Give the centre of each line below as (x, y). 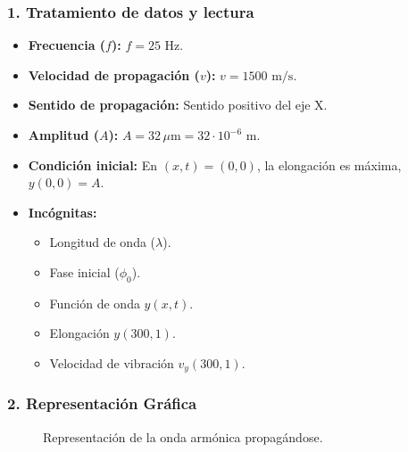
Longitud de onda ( (103, 242)
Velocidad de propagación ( (114, 74)
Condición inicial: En (93, 164)
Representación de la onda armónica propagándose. (183, 436)
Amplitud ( (64, 135)
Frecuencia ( (67, 45)
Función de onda (95, 303)
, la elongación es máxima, (329, 164)
